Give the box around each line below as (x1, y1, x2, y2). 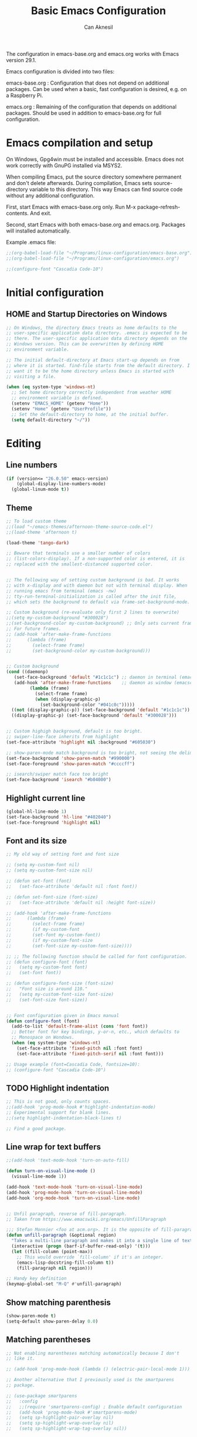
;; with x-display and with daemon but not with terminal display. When (6, 583, 188, 588)
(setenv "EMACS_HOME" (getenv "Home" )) (11, 401, 109, 406)
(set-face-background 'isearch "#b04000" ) (6, 777, 111, 783)
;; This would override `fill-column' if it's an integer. (16, 1254, 164, 1260)
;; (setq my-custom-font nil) (6, 862, 80, 868)
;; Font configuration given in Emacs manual (6, 1012, 119, 1018)
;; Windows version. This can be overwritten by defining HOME (6, 341, 164, 347)
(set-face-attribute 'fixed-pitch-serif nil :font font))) (16, 1051, 164, 1056)
